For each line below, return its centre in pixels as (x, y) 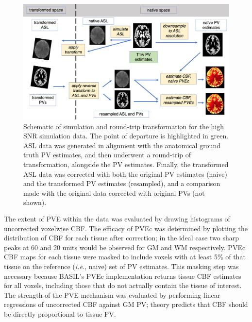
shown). (35, 202)
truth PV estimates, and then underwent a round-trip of (107, 155)
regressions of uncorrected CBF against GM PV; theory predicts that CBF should (126, 304)
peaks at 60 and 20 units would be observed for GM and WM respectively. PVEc (125, 247)
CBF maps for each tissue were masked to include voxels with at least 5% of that (125, 257)
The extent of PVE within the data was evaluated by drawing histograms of (117, 219)
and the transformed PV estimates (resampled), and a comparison (122, 183)
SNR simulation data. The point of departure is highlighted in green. (126, 136)
